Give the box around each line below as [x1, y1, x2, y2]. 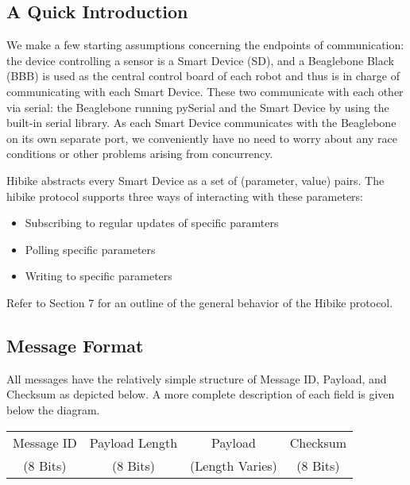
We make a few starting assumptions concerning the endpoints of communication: [6, 37, 404, 53]
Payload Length [89, 433, 178, 452]
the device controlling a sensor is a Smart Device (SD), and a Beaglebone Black [6, 52, 394, 68]
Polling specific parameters [25, 241, 156, 257]
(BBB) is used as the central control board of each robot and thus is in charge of [6, 67, 400, 84]
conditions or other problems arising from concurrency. [6, 145, 273, 162]
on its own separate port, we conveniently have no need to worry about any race [6, 129, 397, 146]
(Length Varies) [190, 456, 277, 475]
